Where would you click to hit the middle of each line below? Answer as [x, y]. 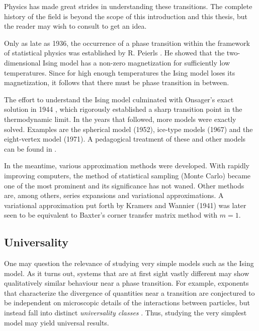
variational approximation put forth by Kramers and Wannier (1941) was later [125, 205]
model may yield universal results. [57, 322]
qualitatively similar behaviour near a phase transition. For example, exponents [126, 283]
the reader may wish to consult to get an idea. [75, 26]
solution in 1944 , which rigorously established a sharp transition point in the [123, 109]
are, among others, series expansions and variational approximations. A [114, 195]
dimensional [22, 62]
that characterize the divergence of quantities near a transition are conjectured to [129, 292]
